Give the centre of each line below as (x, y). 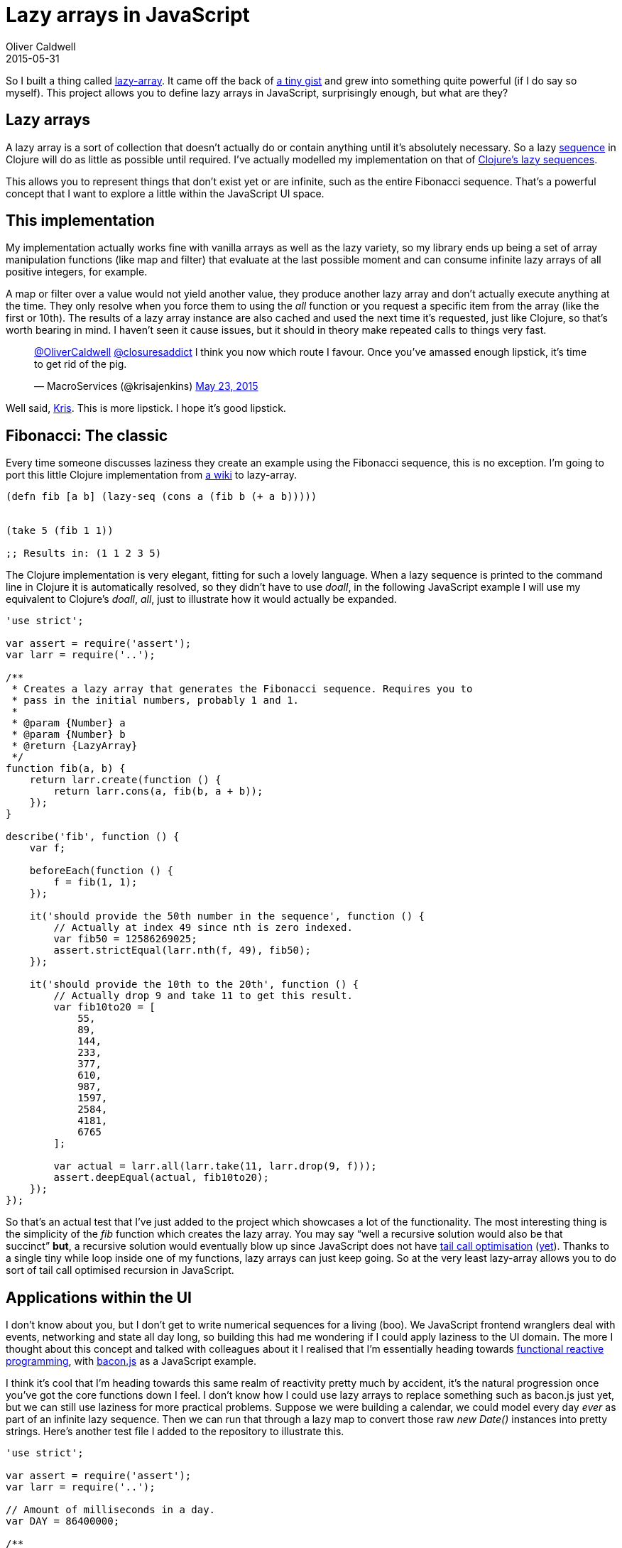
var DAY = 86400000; (63, 1521)
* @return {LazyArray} (75, 746)
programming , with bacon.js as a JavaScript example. (131, 1361)
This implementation (80, 221)
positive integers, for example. (77, 272)
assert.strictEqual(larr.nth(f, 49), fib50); (182, 950)
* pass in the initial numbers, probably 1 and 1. (155, 701)
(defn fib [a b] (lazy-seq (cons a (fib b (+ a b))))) (162, 497)
